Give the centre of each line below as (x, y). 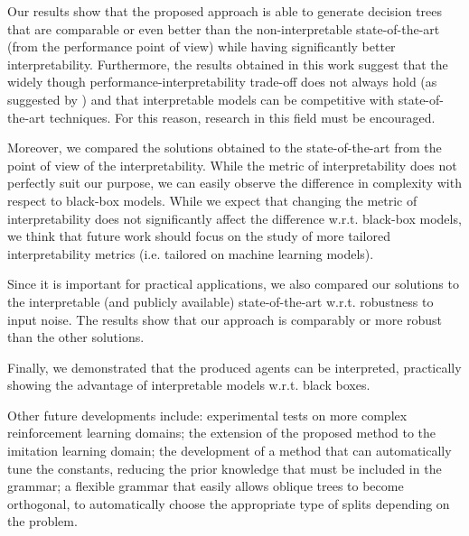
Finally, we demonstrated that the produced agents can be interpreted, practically (234, 367)
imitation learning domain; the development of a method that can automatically (230, 451)
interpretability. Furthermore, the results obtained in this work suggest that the (228, 64)
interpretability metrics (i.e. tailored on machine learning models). (191, 253)
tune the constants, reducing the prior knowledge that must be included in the (225, 468)
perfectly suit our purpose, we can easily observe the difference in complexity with (234, 183)
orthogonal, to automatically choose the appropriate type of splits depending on (229, 503)
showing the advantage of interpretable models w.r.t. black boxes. (189, 385)
